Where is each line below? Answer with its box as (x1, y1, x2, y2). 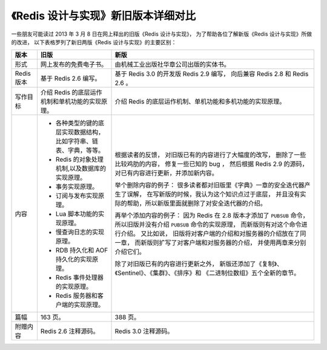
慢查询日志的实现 (55, 228, 105, 236)
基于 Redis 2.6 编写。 (40, 74, 101, 83)
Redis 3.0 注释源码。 (114, 327, 174, 335)
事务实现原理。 (55, 182, 99, 191)
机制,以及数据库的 (55, 164, 106, 173)
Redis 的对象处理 (55, 155, 104, 163)
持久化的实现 (55, 255, 93, 263)
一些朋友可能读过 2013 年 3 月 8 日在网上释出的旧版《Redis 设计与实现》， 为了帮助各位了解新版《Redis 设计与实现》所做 (11, 30, 312, 38)
